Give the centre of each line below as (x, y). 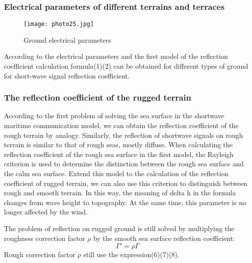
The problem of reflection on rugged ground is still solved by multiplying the (119, 228)
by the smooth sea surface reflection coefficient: (164, 238)
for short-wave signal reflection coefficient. (67, 75)
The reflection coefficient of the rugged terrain (98, 97)
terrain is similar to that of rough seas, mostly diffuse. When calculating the (118, 145)
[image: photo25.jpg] (59, 24)
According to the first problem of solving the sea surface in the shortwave (114, 116)
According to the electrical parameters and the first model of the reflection (116, 56)
